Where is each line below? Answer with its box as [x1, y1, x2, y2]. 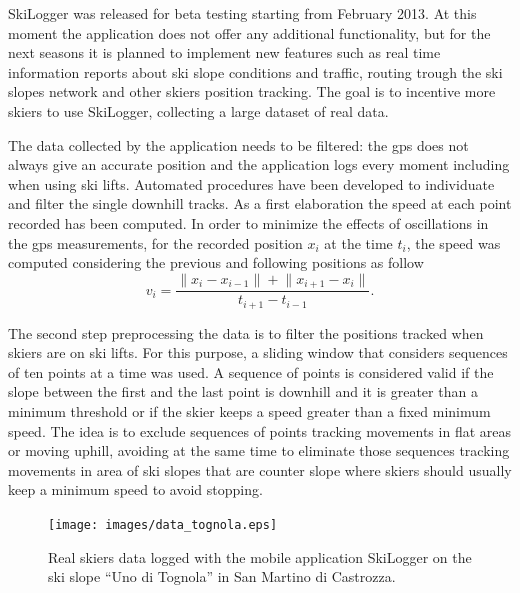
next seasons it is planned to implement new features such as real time [8, 42, 441, 63]
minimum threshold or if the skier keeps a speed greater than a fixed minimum [8, 401, 491, 422]
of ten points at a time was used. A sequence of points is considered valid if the [8, 361, 494, 382]
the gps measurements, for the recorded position [8, 232, 303, 253]
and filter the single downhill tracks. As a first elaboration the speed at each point [8, 193, 512, 214]
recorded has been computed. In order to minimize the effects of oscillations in [8, 212, 489, 233]
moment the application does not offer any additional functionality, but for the [8, 22, 491, 43]
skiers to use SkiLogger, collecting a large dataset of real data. [8, 100, 389, 121]
